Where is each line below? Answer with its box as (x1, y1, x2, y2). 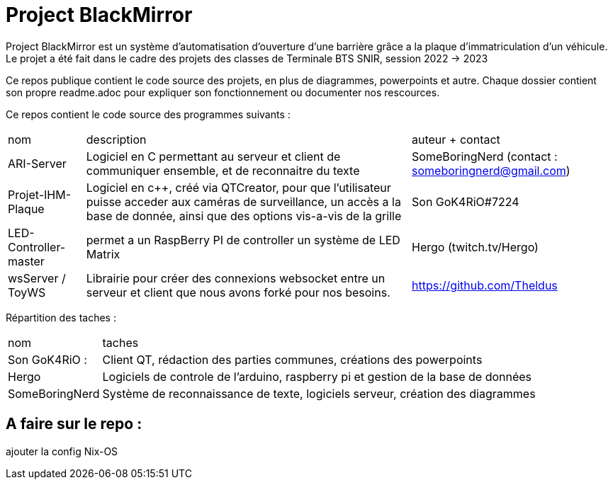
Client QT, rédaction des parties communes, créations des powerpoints (102, 352, 483, 367)
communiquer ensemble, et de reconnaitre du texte (86, 163, 360, 178)
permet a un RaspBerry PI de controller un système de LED (86, 232, 400, 247)
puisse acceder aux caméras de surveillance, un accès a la (86, 194, 401, 209)
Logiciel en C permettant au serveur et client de (86, 149, 341, 164)
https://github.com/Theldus (412, 278, 558, 292)
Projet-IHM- (8, 187, 72, 202)
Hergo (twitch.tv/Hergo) (412, 239, 539, 254)
